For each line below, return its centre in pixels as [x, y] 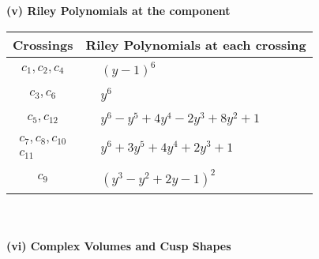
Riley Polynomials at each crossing [196, 44]
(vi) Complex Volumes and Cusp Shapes [119, 245]
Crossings [43, 44]
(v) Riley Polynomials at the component [118, 10]
